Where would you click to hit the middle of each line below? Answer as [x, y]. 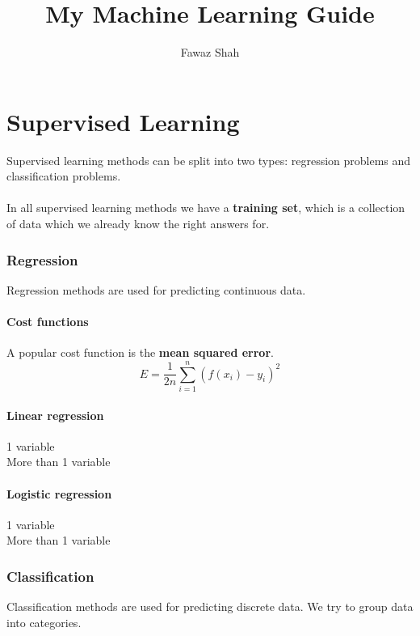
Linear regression [55, 415]
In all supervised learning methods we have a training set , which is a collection [206, 208]
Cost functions [48, 322]
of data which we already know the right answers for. [138, 224]
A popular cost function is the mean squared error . [140, 352]
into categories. [44, 622]
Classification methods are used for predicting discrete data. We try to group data [210, 606]
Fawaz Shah [210, 52]
